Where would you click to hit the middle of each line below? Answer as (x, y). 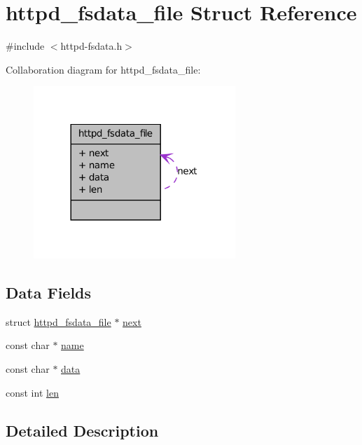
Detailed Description (82, 430)
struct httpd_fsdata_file (58, 321)
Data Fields (49, 293)
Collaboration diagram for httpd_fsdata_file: (103, 69)
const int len (32, 392)
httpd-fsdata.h (91, 46)
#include (25, 46)
